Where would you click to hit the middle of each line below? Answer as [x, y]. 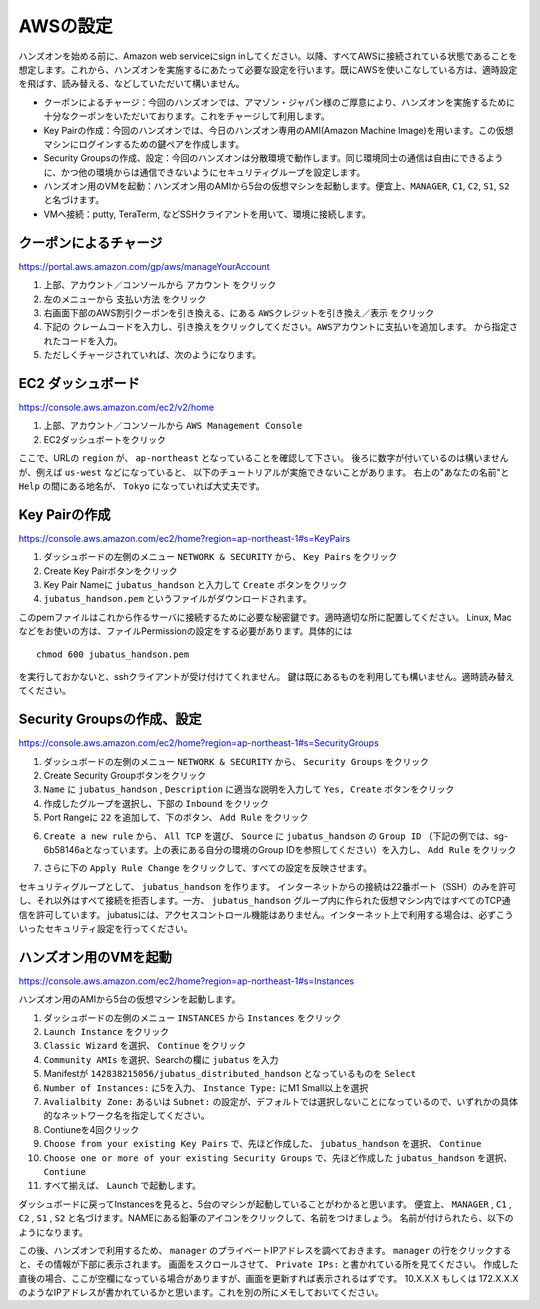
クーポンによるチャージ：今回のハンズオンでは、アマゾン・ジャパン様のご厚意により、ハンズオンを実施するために [279, 102]
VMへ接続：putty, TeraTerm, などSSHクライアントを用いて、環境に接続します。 [207, 214]
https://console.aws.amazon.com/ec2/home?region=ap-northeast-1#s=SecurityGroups [198, 743]
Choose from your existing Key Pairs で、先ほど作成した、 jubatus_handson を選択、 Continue [262, 1144]
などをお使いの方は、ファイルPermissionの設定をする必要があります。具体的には [185, 631]
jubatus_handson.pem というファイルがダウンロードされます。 [177, 599]
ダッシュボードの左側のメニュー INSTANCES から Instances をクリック [192, 1017]
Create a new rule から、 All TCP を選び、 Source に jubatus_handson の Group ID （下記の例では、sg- [276, 836]
